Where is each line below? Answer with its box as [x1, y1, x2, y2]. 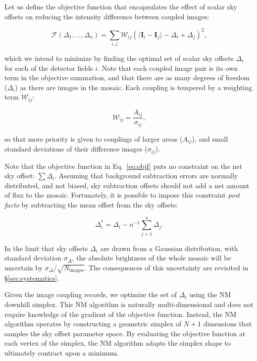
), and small [192, 133, 228, 144]
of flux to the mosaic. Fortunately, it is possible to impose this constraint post [4, 190, 240, 200]
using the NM [189, 289, 231, 300]
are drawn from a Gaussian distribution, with [100, 243, 238, 253]
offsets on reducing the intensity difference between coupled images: [4, 11, 209, 21]
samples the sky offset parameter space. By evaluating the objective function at [4, 328, 246, 338]
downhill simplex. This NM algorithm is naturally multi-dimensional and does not [4, 299, 254, 309]
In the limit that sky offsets [4, 243, 88, 253]
